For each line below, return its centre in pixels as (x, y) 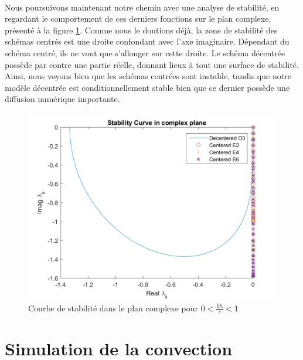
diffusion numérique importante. (62, 99)
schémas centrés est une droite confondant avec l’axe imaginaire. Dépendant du (147, 41)
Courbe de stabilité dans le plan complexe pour (113, 308)
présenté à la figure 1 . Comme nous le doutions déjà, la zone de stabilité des (141, 30)
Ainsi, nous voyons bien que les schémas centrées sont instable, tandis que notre (148, 76)
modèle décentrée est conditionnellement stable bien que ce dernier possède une (147, 87)
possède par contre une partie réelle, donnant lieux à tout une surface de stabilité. (152, 64)
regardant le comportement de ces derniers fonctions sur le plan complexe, (138, 18)
